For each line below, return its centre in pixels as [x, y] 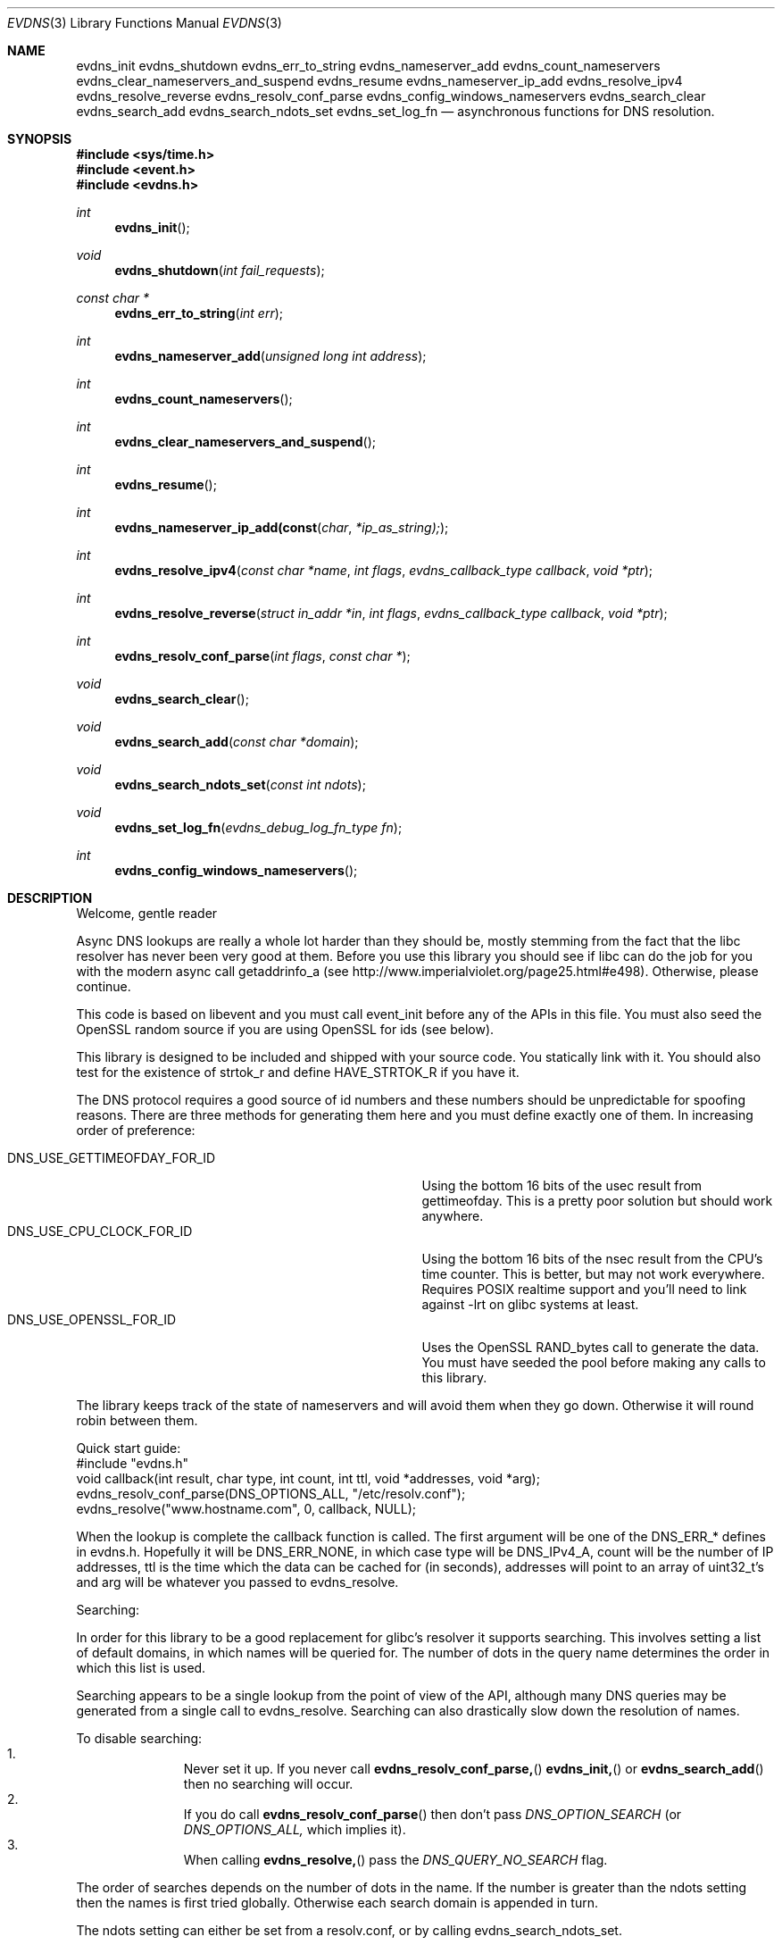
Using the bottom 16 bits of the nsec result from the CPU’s [592, 1259]
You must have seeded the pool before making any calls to [594, 1362]
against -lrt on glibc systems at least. [530, 1304]
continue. [104, 986]
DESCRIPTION [50, 898]
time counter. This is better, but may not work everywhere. [593, 1274]
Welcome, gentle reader [147, 913]
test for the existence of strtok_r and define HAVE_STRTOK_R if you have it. [298, 1072]
